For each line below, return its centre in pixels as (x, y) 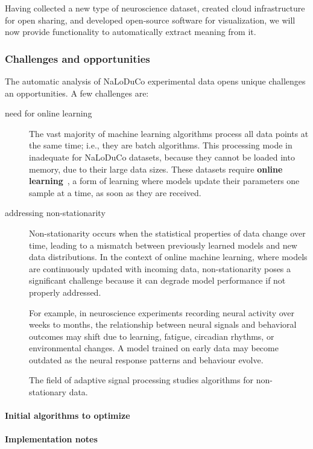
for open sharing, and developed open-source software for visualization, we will (150, 20)
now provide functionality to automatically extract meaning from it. (131, 32)
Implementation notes (51, 439)
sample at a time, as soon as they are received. (115, 192)
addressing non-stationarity (55, 213)
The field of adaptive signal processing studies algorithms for (141, 380)
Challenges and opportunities (77, 58)
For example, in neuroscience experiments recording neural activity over (162, 312)
